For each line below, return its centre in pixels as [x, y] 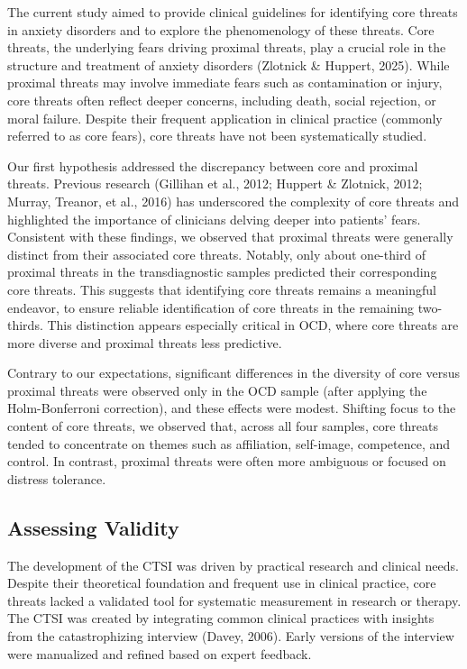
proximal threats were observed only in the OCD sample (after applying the [217, 390]
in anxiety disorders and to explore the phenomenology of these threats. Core [221, 29]
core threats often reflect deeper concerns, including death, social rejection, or [222, 100]
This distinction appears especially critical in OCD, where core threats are [253, 325]
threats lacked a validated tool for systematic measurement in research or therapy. [234, 600]
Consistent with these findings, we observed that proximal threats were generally [230, 237]
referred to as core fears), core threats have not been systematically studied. [217, 136]
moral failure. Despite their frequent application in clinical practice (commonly [225, 118]
